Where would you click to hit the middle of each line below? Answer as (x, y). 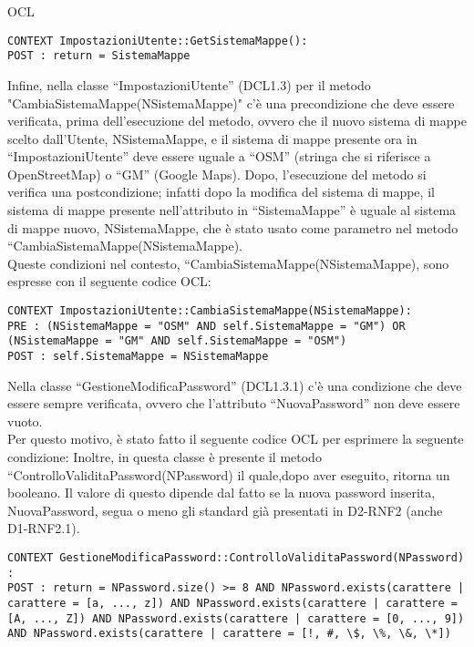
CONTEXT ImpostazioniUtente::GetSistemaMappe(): (158, 41)
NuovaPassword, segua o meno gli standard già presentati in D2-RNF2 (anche (225, 510)
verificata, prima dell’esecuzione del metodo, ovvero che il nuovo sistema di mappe (237, 121)
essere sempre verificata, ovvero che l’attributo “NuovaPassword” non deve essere (234, 403)
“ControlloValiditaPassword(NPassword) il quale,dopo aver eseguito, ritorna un (229, 474)
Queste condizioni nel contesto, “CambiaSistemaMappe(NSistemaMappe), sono (228, 263)
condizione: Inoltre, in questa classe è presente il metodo (165, 457)
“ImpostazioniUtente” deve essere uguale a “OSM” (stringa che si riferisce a (219, 156)
